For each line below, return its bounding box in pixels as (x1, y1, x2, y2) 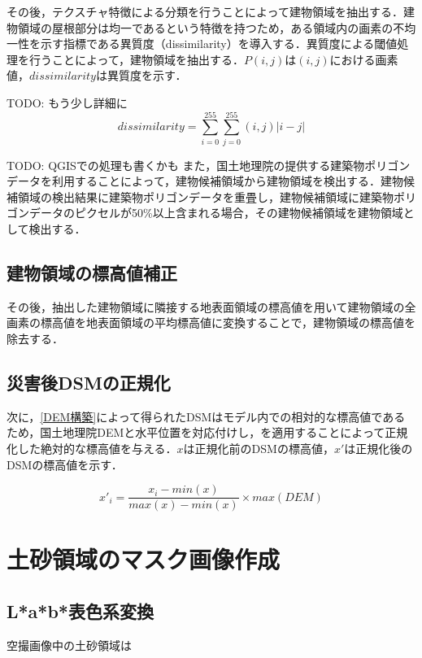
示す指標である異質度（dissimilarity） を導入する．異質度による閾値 (40, 35, 398, 52)
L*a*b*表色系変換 (7, 599, 154, 624)
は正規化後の (344, 440, 413, 457)
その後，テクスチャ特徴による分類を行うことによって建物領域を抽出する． (7, 3, 403, 20)
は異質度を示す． (95, 67, 187, 84)
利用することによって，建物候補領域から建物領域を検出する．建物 (51, 172, 403, 190)
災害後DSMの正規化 (7, 370, 171, 395)
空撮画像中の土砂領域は (7, 636, 132, 653)
